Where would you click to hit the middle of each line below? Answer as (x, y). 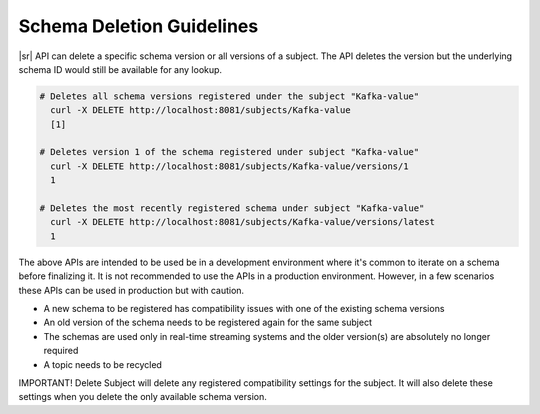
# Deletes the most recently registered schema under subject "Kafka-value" (232, 208)
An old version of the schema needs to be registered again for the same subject (207, 322)
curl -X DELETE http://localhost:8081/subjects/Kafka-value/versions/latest (242, 222)
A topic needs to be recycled (102, 364)
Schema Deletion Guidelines (138, 26)
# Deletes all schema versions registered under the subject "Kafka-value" (229, 96)
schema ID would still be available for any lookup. (120, 69)
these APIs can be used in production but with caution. (131, 290)
